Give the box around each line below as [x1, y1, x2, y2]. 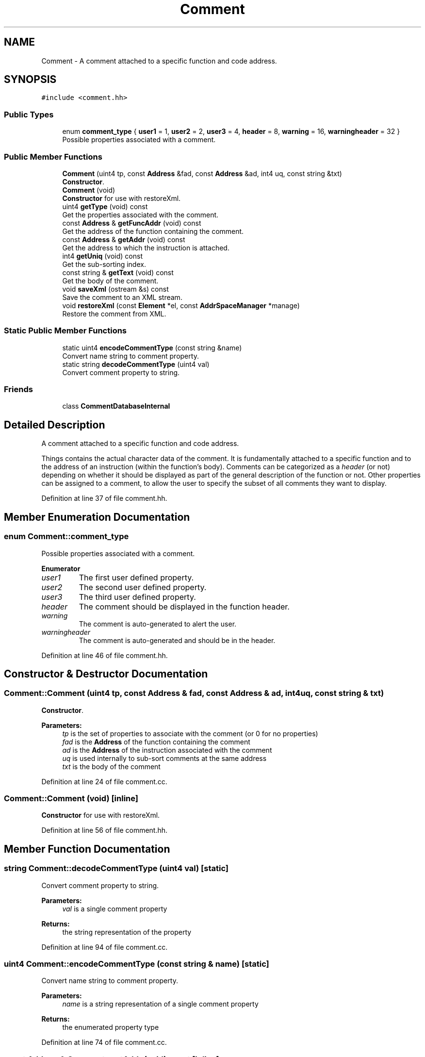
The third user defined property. [79, 592, 196, 602]
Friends [4, 384, 33, 395]
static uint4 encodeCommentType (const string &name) [62, 343, 242, 352]
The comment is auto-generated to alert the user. [79, 619, 237, 628]
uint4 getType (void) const [62, 202, 148, 211]
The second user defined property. [79, 582, 207, 592]
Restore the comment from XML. [62, 309, 166, 318]
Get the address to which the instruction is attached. [62, 243, 229, 252]
